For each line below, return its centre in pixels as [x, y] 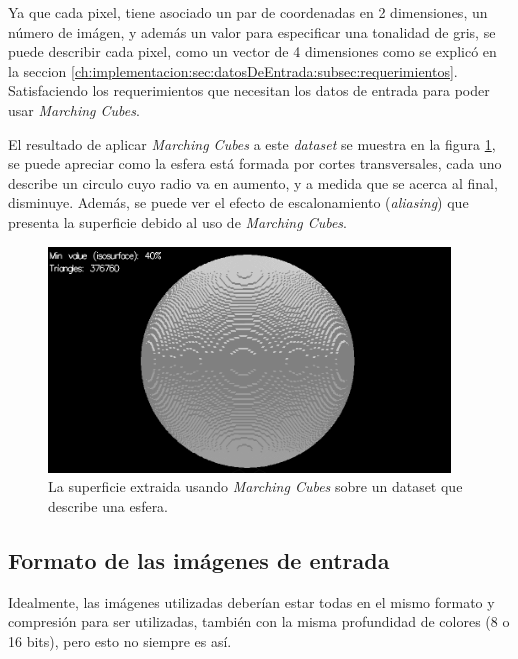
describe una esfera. [108, 505]
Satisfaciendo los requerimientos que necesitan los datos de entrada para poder [249, 90]
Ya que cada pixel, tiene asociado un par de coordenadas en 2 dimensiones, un [248, 12]
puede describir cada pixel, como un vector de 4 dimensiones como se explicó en [252, 51]
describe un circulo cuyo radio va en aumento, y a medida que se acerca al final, [253, 182]
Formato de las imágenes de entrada [199, 559]
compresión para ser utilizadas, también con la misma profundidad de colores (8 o [259, 621]
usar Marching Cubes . [74, 109]
